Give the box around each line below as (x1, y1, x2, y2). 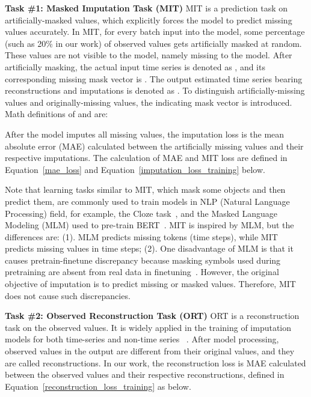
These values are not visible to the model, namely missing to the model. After (5, 49, 292, 61)
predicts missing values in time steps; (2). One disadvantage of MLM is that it (5, 242, 294, 255)
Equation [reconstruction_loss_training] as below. (5, 380, 191, 392)
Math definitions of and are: (5, 108, 108, 120)
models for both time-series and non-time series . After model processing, (5, 333, 279, 345)
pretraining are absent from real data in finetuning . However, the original (5, 265, 279, 278)
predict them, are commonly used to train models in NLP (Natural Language (5, 195, 290, 207)
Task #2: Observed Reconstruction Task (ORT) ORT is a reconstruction (5, 309, 300, 322)
